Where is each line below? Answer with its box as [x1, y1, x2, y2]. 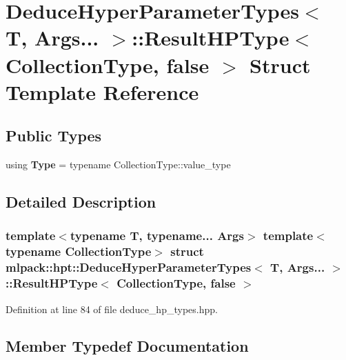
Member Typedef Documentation [6, 335, 249, 357]
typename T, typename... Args [70, 227, 244, 244]
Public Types [6, 125, 102, 146]
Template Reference [6, 77, 199, 106]
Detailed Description [6, 191, 156, 212]
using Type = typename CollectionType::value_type [6, 157, 231, 172]
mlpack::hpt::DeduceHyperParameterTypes [6, 259, 252, 276]
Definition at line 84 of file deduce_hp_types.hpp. [6, 301, 218, 316]
